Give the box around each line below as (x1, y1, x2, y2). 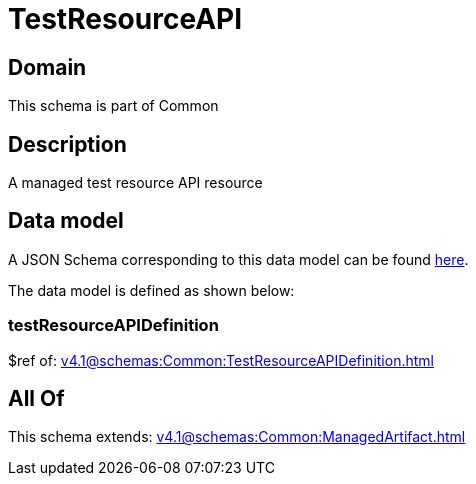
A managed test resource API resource (8, 174, 263, 192)
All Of (8, 386, 65, 412)
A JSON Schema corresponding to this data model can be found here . (8, 250, 469, 268)
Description (8, 131, 127, 157)
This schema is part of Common (8, 97, 219, 115)
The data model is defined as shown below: (8, 281, 295, 299)
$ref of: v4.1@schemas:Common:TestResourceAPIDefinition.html (8, 351, 434, 369)
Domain (8, 54, 87, 80)
